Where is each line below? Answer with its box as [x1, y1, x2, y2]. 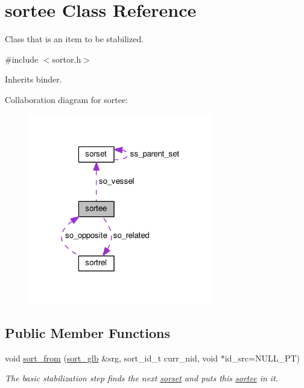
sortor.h [52, 52, 81, 65]
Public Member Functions [5, 323, 170, 342]
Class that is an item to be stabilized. [5, 33, 144, 45]
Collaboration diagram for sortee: [5, 93, 128, 105]
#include [5, 52, 39, 65]
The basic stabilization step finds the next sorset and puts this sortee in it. [5, 372, 279, 384]
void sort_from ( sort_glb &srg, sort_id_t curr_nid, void [5, 351, 218, 364]
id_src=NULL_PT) [224, 351, 300, 364]
